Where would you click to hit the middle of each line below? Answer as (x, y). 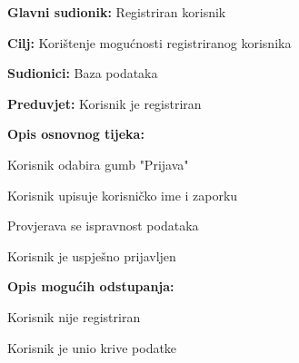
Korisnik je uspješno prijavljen (92, 255)
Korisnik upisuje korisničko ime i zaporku (123, 195)
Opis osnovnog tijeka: (76, 134)
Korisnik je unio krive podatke (92, 347)
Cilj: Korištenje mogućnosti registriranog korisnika (149, 42)
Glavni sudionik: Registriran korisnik (117, 12)
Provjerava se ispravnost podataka (103, 226)
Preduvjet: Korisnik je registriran (105, 103)
